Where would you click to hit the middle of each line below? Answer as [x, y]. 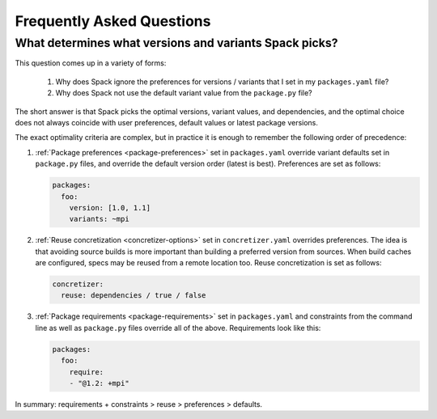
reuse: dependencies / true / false [134, 296]
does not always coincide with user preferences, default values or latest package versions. [167, 122]
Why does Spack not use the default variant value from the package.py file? [184, 93]
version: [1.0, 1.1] [110, 207]
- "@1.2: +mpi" [99, 383]
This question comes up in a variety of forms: [91, 63]
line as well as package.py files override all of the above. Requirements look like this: [178, 328]
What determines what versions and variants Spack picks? [176, 43]
